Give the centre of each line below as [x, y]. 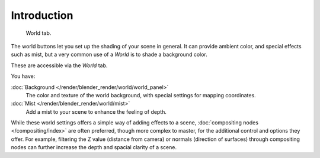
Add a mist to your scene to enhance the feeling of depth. [96, 111]
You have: [23, 76]
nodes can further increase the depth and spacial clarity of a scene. [94, 147]
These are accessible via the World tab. [59, 65]
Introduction [42, 15]
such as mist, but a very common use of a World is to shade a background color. [109, 55]
